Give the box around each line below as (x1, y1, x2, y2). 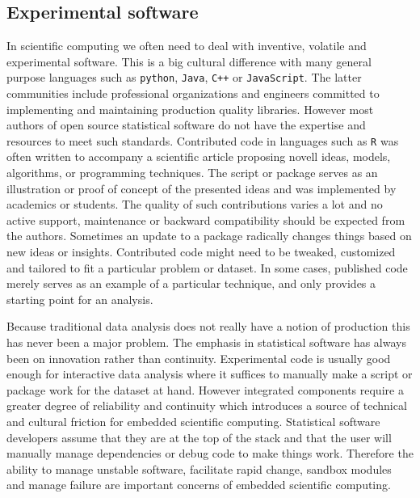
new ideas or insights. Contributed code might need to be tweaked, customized (6, 243, 396, 260)
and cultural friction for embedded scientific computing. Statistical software (6, 412, 380, 429)
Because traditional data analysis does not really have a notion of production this (6, 318, 410, 335)
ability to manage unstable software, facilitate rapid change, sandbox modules (6, 460, 392, 477)
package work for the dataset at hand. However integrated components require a (6, 381, 404, 398)
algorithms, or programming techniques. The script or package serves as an (6, 164, 378, 181)
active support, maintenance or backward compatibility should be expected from (6, 211, 405, 228)
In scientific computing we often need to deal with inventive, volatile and (6, 37, 367, 54)
